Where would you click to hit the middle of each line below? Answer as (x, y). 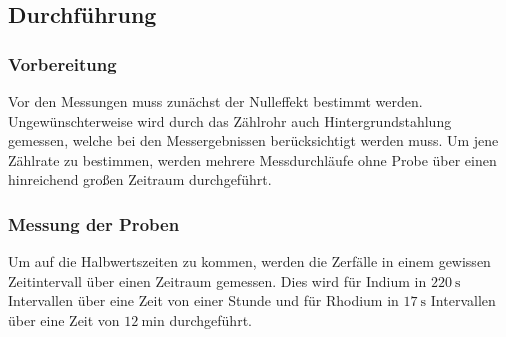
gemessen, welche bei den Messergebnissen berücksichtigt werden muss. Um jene (253, 140)
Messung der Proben (94, 223)
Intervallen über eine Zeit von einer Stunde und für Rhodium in (203, 300)
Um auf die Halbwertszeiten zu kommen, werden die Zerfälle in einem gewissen (249, 261)
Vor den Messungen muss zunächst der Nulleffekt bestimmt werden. (215, 101)
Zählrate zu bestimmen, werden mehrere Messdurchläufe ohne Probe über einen (252, 159)
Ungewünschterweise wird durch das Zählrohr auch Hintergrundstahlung (230, 120)
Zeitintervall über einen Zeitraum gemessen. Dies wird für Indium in (217, 280)
